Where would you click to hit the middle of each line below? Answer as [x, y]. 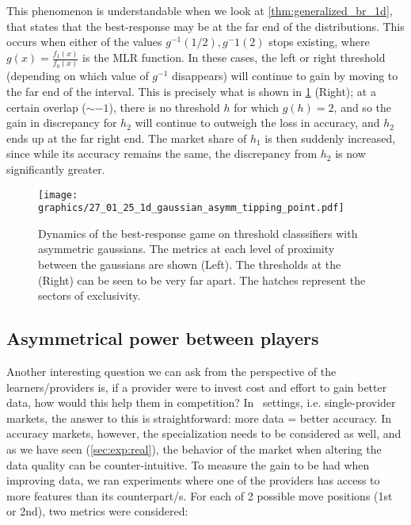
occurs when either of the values [84, 42]
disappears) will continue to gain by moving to [285, 76]
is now [350, 153]
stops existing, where [319, 42]
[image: [58, 195]
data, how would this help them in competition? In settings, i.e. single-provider [201, 402]
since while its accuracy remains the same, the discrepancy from [162, 153]
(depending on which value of [78, 76]
